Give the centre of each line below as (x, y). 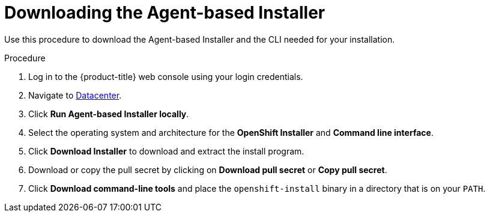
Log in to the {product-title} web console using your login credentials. (166, 76)
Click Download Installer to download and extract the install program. (166, 151)
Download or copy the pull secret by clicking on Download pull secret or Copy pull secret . (208, 170)
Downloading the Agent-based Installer (165, 13)
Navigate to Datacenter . (75, 95)
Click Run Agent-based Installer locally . (109, 114)
